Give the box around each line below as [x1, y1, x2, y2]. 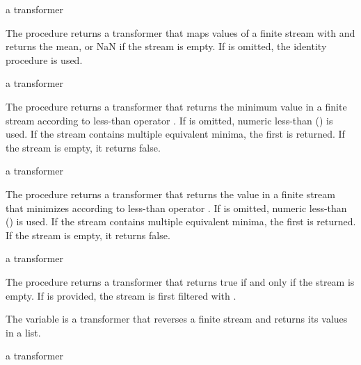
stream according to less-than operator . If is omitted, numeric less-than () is [6, 113, 333, 127]
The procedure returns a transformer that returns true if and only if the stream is [6, 274, 355, 289]
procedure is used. [6, 52, 83, 67]
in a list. [6, 325, 41, 339]
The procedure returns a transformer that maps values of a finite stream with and [6, 25, 355, 40]
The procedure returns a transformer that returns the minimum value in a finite [6, 99, 347, 113]
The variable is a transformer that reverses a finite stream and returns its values [6, 311, 348, 326]
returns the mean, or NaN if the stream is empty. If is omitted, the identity [6, 39, 327, 54]
